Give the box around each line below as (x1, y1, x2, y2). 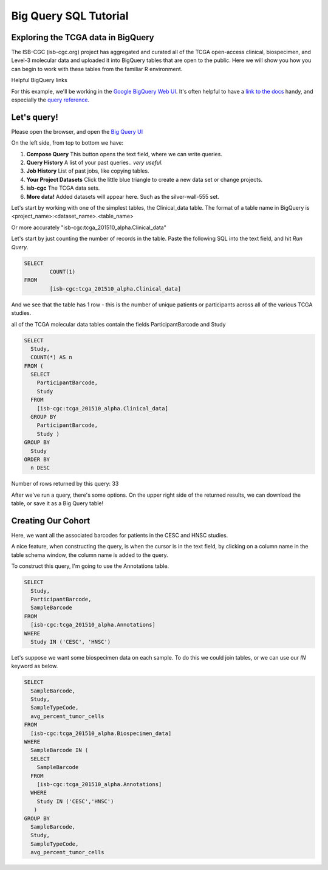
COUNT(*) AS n (30, 354, 73, 361)
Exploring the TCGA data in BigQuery (11, 32, 154, 43)
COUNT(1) (49, 268, 76, 275)
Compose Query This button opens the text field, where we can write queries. (26, 150, 223, 157)
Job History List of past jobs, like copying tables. (26, 167, 149, 174)
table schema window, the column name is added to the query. (11, 551, 168, 559)
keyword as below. (11, 663, 58, 670)
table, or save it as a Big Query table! (11, 500, 104, 507)
